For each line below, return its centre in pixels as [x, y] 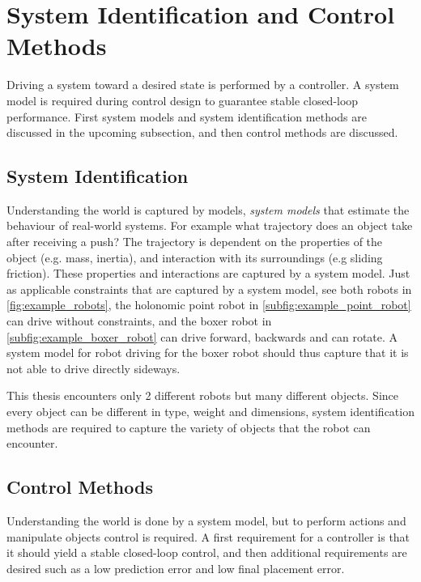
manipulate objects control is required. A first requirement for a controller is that [208, 536]
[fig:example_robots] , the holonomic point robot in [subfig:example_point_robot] [209, 305]
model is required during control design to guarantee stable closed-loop [183, 100]
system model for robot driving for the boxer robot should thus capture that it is [208, 353]
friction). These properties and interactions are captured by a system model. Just [208, 273]
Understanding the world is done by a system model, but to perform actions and [206, 520]
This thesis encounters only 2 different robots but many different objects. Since [202, 395]
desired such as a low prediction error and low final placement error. [176, 568]
